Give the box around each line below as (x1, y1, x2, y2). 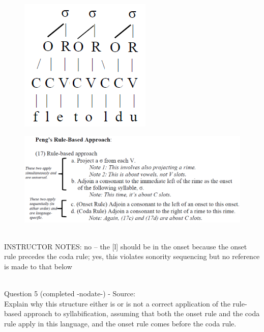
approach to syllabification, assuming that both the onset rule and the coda (23, 308, 260, 319)
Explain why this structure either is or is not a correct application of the (4, 298, 230, 309)
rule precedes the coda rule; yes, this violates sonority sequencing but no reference (4, 251, 260, 262)
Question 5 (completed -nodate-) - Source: (4, 288, 135, 299)
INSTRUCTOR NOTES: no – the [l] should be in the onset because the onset (4, 241, 247, 251)
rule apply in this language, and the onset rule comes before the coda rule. (4, 318, 237, 328)
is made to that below (4, 261, 72, 271)
